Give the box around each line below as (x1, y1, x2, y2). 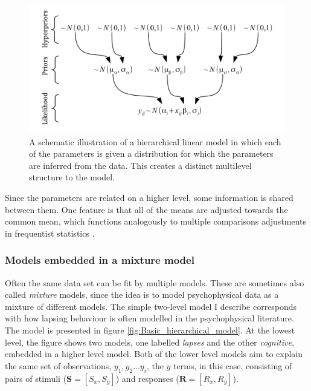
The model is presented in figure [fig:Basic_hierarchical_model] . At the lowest (5, 323, 295, 336)
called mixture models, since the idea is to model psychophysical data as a (5, 288, 279, 301)
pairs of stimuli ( (5, 372, 67, 384)
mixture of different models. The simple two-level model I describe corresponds (5, 300, 297, 312)
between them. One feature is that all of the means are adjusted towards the (5, 203, 288, 215)
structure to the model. (29, 171, 115, 183)
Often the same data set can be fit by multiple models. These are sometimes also (5, 276, 304, 289)
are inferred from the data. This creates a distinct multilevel (29, 159, 252, 171)
